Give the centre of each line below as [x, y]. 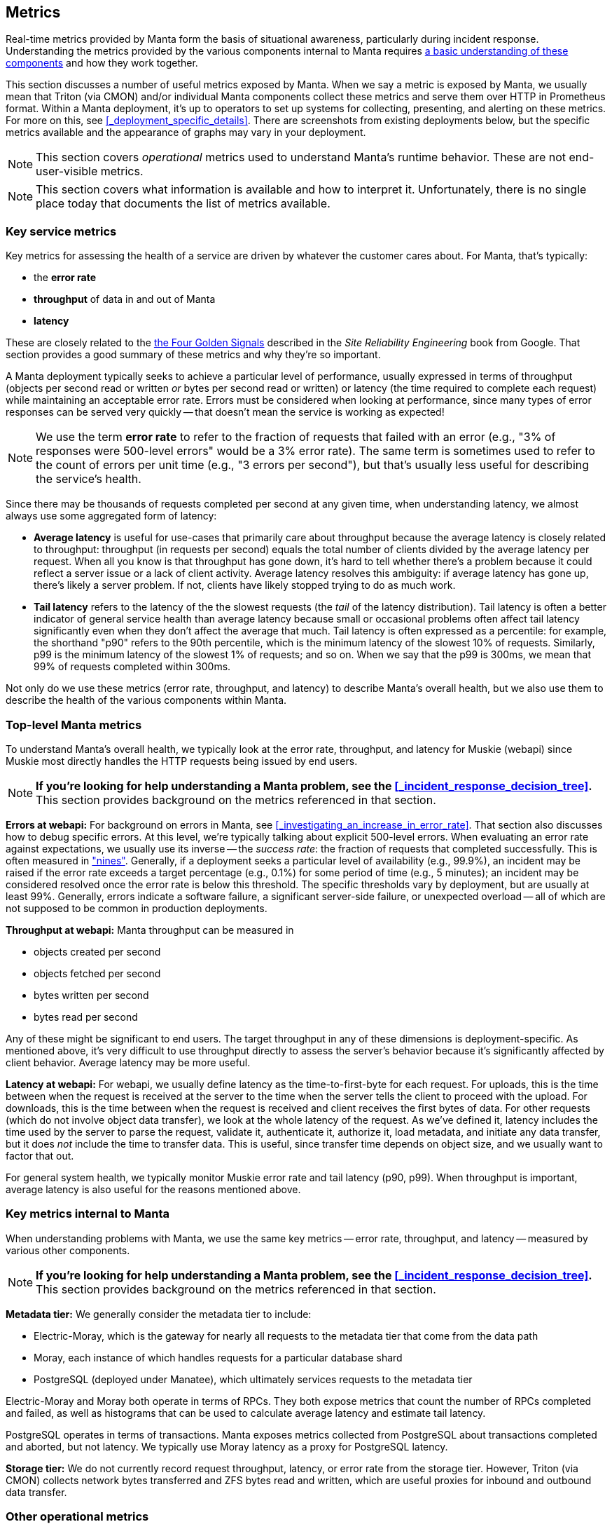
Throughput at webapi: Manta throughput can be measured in [150, 930]
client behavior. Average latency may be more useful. [128, 1062]
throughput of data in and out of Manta [125, 299]
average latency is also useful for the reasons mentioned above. [153, 1189]
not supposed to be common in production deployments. [137, 908]
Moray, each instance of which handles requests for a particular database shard [218, 1357]
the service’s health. [89, 479]
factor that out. [40, 1155]
